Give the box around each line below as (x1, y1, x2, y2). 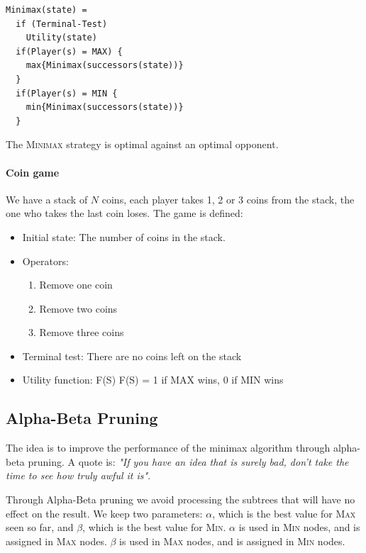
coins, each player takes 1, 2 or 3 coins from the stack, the (101, 191, 355, 206)
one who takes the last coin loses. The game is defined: (6, 206, 243, 220)
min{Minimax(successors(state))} (26, 102, 184, 113)
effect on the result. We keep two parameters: (6, 505, 203, 520)
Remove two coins (39, 301, 118, 315)
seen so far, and (6, 520, 74, 535)
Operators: (22, 253, 69, 268)
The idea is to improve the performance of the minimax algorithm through (6, 440, 331, 455)
